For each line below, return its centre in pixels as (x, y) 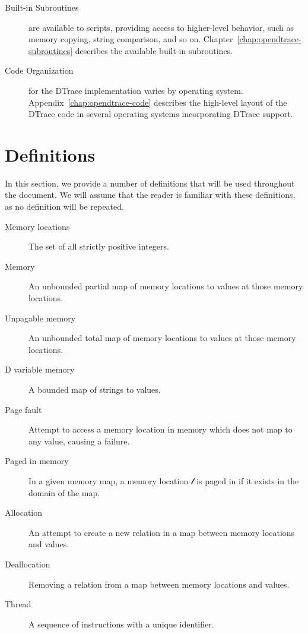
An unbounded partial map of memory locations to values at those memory (166, 286)
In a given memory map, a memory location (109, 480)
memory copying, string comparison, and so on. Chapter (131, 39)
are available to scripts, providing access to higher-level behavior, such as (161, 27)
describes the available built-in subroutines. (154, 50)
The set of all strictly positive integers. (99, 246)
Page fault (23, 409)
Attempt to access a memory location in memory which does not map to (161, 429)
